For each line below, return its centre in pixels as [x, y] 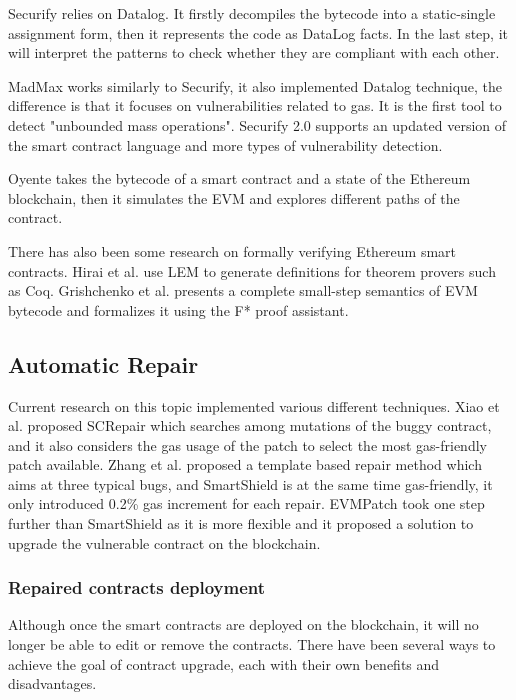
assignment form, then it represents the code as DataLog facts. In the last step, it [258, 32]
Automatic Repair [103, 363]
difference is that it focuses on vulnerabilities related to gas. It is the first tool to [255, 105]
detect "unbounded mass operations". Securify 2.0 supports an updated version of [257, 124]
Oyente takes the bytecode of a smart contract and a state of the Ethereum [239, 178]
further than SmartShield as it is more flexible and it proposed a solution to [241, 523]
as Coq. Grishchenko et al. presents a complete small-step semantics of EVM [243, 290]
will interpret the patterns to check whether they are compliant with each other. [254, 52]
